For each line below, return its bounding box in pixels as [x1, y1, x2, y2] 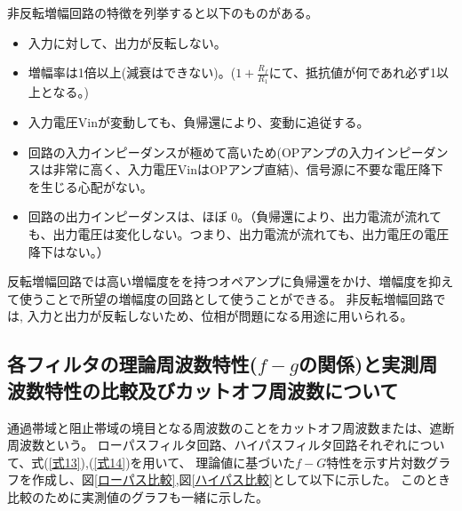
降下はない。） [28, 242, 109, 260]
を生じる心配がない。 [28, 177, 153, 196]
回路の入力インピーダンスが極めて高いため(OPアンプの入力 [28, 142, 374, 161]
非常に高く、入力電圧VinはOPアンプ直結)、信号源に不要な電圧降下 [52, 160, 443, 179]
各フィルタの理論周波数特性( [7, 350, 258, 378]
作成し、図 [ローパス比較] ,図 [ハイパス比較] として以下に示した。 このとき [31, 470, 451, 489]
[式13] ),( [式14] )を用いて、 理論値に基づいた [48, 452, 296, 471]
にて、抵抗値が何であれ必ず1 [268, 63, 436, 82]
